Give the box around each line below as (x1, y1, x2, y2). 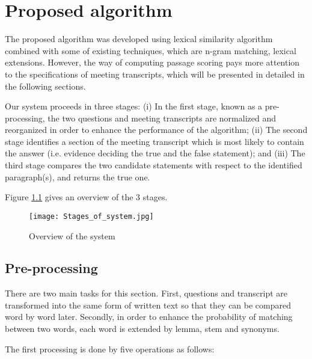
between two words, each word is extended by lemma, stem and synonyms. (5, 322, 280, 335)
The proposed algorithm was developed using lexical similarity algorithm (5, 32, 273, 45)
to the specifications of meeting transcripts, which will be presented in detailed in (5, 67, 305, 80)
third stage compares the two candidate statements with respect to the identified (5, 159, 302, 171)
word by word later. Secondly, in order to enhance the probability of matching (5, 310, 293, 323)
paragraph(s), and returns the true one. (5, 170, 150, 183)
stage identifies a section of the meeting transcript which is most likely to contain (5, 135, 304, 147)
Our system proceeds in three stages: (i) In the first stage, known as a (5, 100, 263, 112)
